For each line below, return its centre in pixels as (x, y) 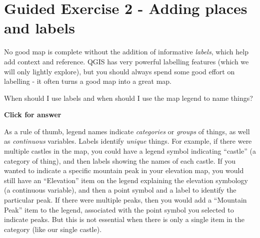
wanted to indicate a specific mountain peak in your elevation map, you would (124, 170)
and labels (39, 28)
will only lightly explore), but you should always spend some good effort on (119, 71)
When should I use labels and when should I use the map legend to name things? (128, 98)
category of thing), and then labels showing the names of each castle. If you (120, 160)
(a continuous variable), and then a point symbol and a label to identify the (120, 190)
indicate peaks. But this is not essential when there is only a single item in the (124, 219)
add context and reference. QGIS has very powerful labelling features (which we (126, 61)
